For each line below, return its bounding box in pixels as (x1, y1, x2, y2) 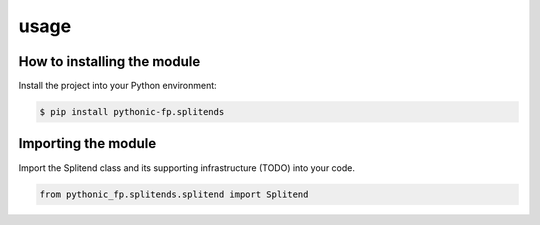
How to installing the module (18, 53, 201, 70)
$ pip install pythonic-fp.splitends (39, 106, 225, 118)
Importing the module (18, 135, 157, 152)
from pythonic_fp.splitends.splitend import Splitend (39, 188, 309, 200)
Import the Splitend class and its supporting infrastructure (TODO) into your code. (18, 161, 355, 174)
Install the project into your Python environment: (18, 80, 217, 92)
